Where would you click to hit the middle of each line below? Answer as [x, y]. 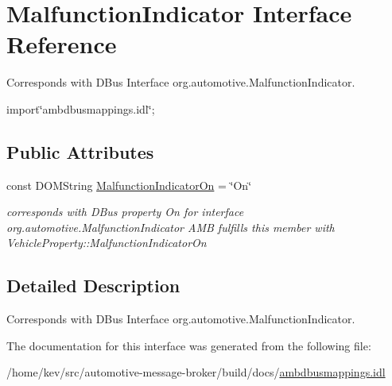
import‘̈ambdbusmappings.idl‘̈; [81, 108]
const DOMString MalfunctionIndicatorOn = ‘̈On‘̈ [129, 185]
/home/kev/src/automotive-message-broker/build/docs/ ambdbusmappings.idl [196, 372]
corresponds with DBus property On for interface [125, 212]
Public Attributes [80, 151]
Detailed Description [93, 286]
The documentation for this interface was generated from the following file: [189, 345]
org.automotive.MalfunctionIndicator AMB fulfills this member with [171, 227]
